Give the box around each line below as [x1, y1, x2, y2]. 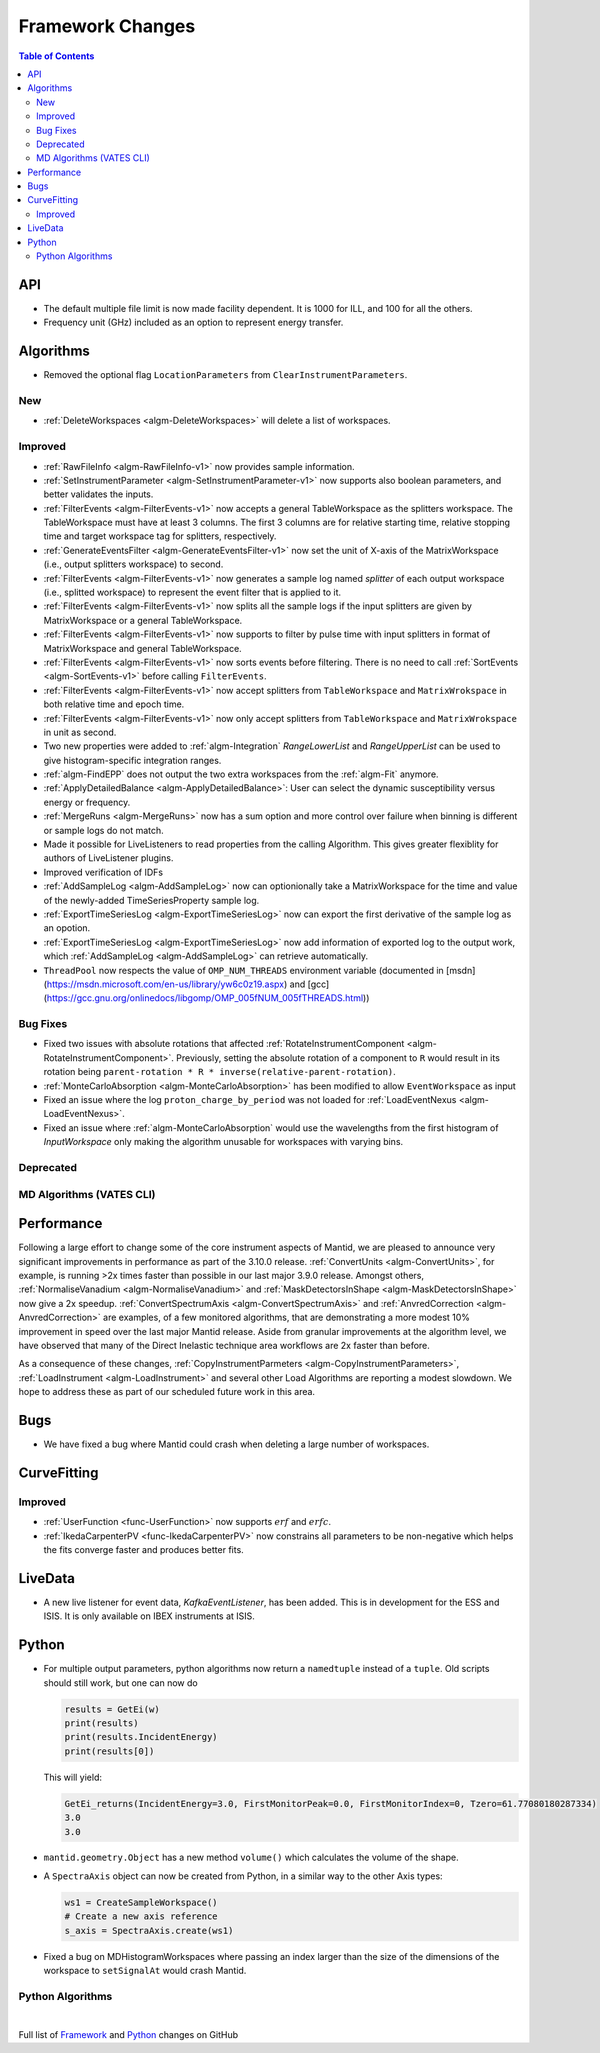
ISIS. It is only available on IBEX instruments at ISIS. [43, 1610, 255, 1622]
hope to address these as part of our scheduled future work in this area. [18, 1386, 315, 1398]
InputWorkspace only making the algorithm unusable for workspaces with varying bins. [43, 1136, 404, 1148]
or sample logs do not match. [43, 824, 164, 836]
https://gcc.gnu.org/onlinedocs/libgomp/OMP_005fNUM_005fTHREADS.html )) [46, 992, 370, 1004]
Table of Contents [18, 50, 95, 62]
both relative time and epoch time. [43, 698, 185, 710]
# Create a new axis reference [64, 1911, 219, 1922]
